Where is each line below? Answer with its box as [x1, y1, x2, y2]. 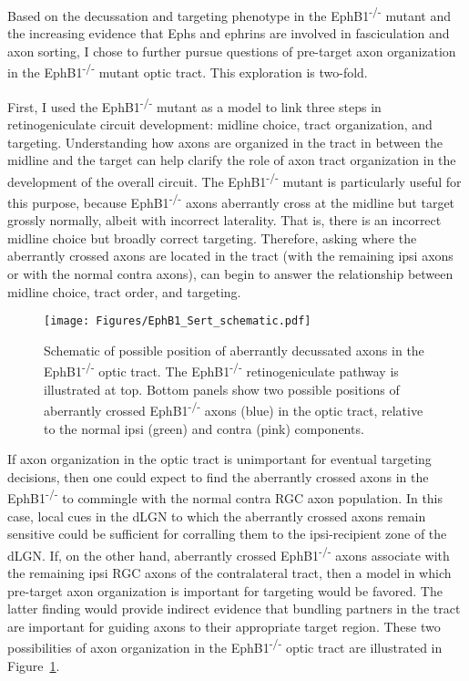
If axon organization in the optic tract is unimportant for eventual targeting [7, 449, 432, 469]
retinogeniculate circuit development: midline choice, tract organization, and [7, 114, 433, 133]
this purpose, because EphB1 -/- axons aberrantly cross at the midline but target [7, 190, 455, 212]
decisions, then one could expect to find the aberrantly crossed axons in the [7, 467, 429, 486]
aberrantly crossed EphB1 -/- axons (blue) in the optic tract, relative [44, 398, 423, 419]
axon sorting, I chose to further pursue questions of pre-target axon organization [7, 41, 456, 60]
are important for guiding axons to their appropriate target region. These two [7, 616, 441, 635]
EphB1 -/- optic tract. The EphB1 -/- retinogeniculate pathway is [44, 359, 399, 381]
